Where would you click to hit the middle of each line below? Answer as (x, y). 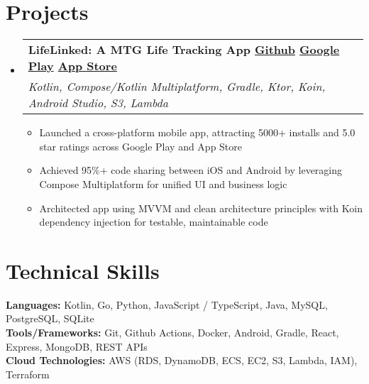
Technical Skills (83, 270)
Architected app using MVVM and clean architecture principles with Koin (201, 208)
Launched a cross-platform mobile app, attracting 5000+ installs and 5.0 (197, 132)
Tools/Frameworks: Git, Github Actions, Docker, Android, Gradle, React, (172, 332)
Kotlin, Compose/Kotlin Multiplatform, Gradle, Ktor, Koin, (177, 87)
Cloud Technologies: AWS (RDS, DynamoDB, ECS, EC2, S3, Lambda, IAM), (182, 360)
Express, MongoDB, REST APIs (77, 346)
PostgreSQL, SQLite (50, 318)
